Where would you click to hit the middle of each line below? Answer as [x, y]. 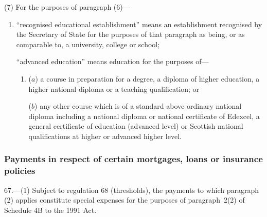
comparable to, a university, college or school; [88, 44]
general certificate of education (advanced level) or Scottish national [136, 126]
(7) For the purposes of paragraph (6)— [67, 7]
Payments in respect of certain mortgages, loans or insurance [133, 159]
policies [20, 171]
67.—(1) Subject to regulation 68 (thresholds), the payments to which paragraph [132, 190]
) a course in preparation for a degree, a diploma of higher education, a [147, 78]
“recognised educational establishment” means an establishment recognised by [139, 24]
